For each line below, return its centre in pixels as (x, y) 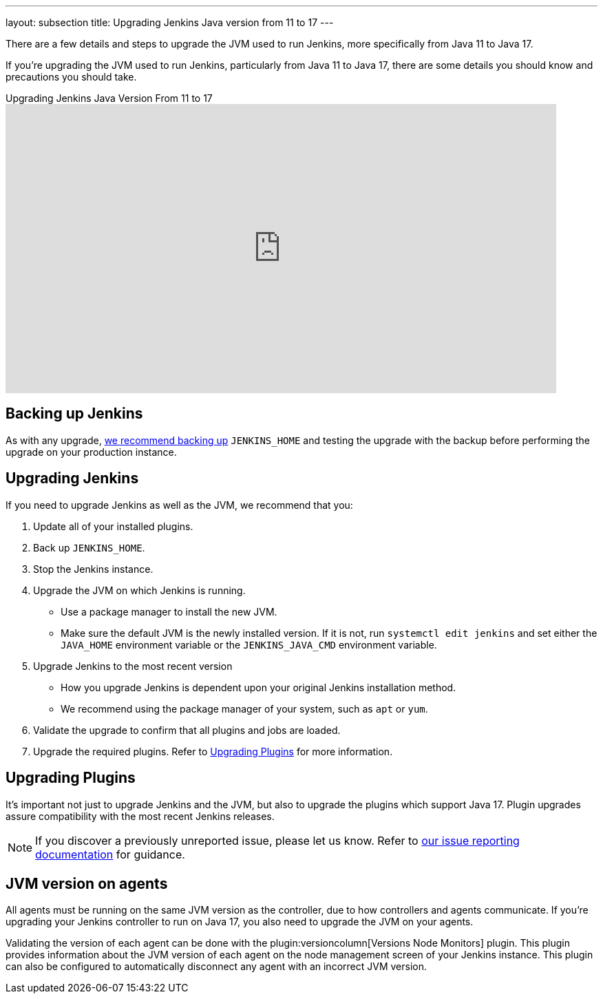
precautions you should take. (71, 77)
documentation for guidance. (110, 854)
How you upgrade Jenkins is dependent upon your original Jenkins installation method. (258, 687)
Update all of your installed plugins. (113, 526)
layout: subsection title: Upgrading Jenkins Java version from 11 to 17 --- (170, 22)
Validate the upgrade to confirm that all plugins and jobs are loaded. (187, 730)
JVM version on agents (87, 883)
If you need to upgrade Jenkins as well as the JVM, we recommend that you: (179, 505)
